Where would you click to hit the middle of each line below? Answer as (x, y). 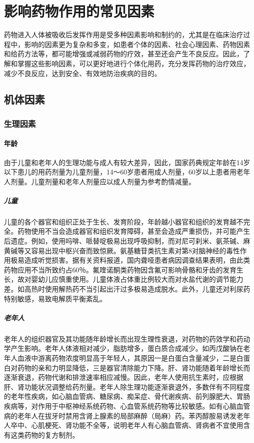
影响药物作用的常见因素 (79, 11)
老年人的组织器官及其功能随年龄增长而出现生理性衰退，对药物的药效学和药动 (127, 338)
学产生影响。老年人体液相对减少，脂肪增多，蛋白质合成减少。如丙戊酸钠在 (124, 348)
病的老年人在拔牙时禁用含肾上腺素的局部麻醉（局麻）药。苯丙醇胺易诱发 (120, 415)
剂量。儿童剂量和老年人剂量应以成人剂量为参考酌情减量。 (103, 181)
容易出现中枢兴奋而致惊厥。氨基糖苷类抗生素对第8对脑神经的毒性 (135, 250)
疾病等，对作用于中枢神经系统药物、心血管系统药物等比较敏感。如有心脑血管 (127, 406)
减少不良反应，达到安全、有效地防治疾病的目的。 (83, 73)
